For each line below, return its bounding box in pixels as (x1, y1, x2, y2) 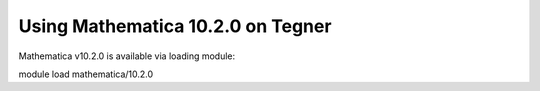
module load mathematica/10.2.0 (18, 68, 154, 80)
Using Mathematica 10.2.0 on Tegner (18, 15, 332, 37)
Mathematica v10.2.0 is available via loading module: (18, 50, 236, 62)
